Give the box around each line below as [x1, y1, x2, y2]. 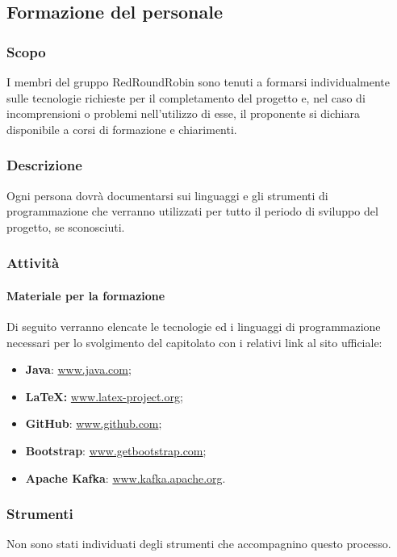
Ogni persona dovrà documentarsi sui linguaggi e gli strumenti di [6, 186, 328, 203]
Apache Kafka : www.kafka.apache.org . [25, 469, 226, 486]
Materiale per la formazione [6, 287, 165, 304]
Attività [6, 253, 60, 273]
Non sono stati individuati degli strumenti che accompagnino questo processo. [6, 535, 391, 552]
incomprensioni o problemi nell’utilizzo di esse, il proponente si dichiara [6, 105, 360, 122]
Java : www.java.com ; [25, 361, 132, 378]
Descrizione [6, 155, 82, 175]
